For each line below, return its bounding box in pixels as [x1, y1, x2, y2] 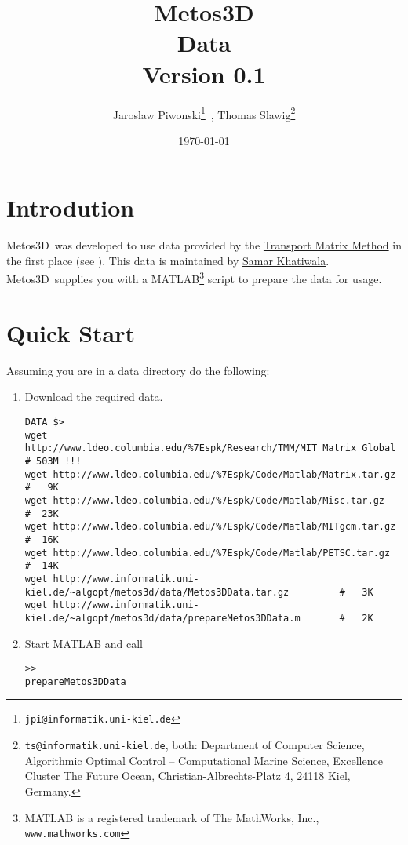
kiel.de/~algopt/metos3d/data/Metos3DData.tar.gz [24, 586, 290, 598]
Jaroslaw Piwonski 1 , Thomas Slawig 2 [112, 104, 296, 122]
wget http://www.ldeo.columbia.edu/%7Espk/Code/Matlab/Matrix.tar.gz [24, 468, 396, 480]
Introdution [6, 191, 135, 224]
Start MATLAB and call [24, 635, 143, 651]
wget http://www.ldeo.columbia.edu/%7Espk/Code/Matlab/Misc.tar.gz [24, 494, 384, 506]
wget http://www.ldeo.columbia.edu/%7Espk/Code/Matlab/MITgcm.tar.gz [24, 521, 396, 533]
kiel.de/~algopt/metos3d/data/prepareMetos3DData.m [24, 612, 301, 624]
